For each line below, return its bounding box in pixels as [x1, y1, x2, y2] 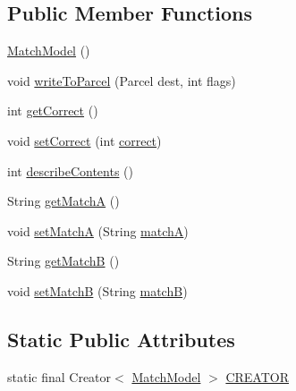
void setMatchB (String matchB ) [7, 281, 188, 300]
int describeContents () [7, 161, 133, 180]
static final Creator [7, 367, 112, 386]
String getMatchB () [7, 251, 120, 270]
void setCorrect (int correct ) [7, 131, 162, 149]
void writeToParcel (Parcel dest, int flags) [7, 71, 236, 89]
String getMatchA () [7, 191, 120, 210]
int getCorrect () [7, 101, 98, 120]
